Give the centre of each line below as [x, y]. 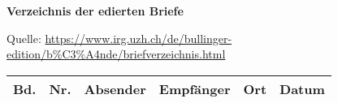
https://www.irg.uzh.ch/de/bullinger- [139, 38]
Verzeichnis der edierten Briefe [95, 11]
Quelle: [24, 38]
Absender [115, 88]
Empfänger [195, 88]
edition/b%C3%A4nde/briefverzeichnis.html [116, 54]
